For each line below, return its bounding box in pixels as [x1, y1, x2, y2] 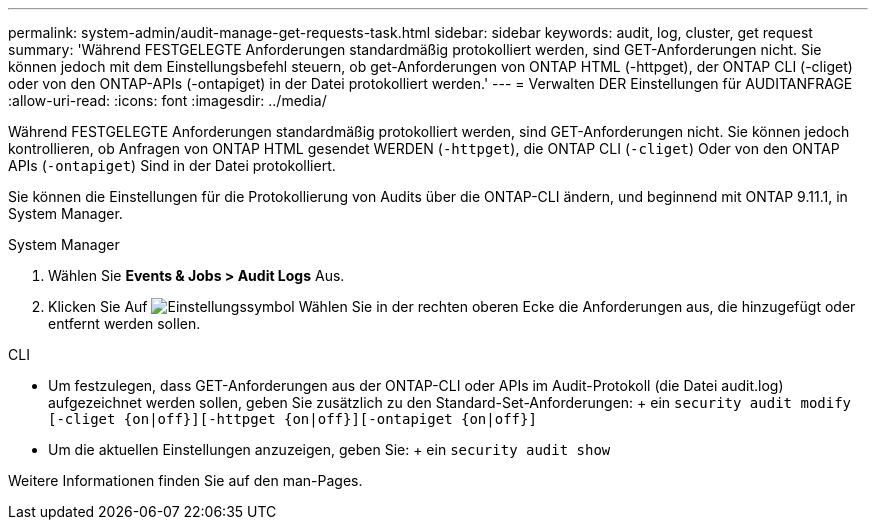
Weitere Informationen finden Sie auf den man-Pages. [8, 472, 363, 489]
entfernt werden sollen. [48, 315, 201, 332]
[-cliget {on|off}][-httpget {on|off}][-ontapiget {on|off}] [48, 411, 537, 427]
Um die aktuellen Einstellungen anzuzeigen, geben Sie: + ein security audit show [48, 441, 611, 458]
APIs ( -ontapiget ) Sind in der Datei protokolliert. [8, 157, 336, 174]
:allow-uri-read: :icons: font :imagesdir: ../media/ [8, 92, 327, 109]
